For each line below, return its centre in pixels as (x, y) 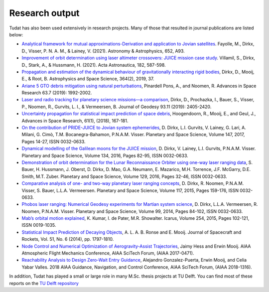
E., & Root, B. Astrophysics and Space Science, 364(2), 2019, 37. (88, 79)
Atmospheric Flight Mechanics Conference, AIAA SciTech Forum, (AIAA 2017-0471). (108, 253)
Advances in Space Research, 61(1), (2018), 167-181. (75, 121)
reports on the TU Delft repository (44, 283)
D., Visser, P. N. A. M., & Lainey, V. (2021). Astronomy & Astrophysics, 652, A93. (103, 51)
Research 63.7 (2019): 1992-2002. (57, 93)
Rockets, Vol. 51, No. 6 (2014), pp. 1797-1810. (68, 239)
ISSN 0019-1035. (39, 225)
